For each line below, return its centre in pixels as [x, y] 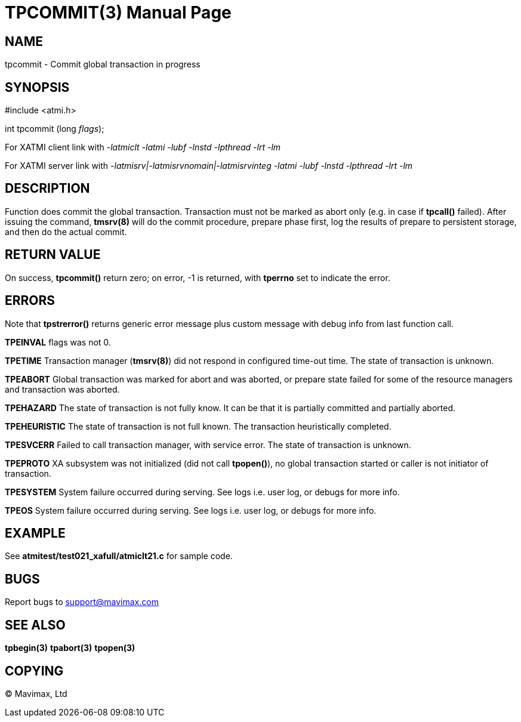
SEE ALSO [35, 625]
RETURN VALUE [53, 255]
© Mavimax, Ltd [36, 693]
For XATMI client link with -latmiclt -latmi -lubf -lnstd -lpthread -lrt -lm [143, 147]
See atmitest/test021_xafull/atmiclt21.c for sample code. [119, 556]
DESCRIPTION [47, 189]
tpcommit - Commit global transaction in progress [103, 64]
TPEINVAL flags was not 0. [58, 342]
